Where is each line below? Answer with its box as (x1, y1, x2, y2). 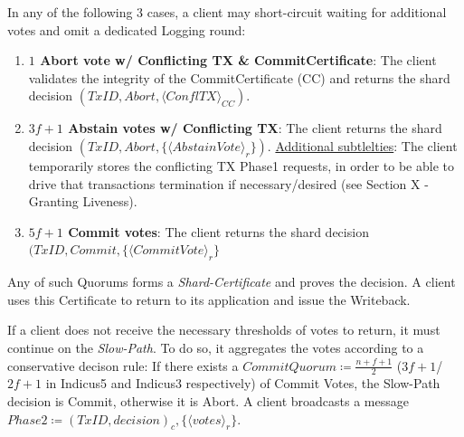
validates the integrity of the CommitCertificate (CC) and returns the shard (28, 68, 450, 87)
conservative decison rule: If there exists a (7, 356, 239, 375)
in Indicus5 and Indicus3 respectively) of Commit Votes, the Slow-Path (45, 374, 440, 393)
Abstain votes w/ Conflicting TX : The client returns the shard (68, 119, 442, 138)
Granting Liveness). (28, 192, 137, 211)
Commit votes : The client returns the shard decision (68, 222, 369, 241)
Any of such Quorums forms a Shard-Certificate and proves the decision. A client (7, 272, 456, 291)
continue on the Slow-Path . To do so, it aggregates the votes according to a (7, 337, 424, 356)
